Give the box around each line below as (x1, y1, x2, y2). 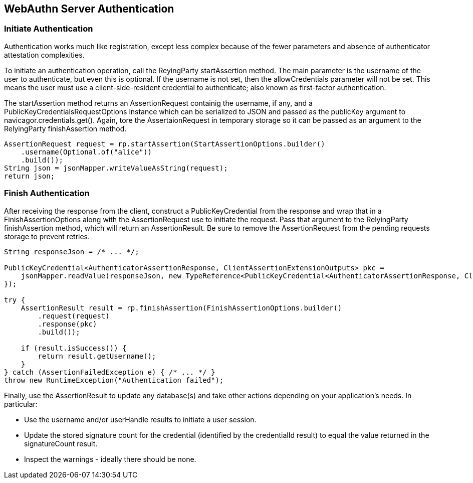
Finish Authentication (4, 188, 90, 199)
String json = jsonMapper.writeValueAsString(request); (4, 164, 228, 172)
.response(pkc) (38, 319, 97, 328)
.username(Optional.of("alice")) (21, 147, 152, 156)
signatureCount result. (24, 439, 98, 448)
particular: (4, 399, 38, 408)
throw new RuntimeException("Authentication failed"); (4, 376, 224, 384)
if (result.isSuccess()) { (21, 344, 127, 352)
